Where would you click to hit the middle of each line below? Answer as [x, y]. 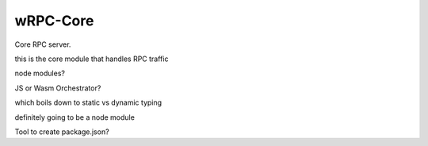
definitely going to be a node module [75, 117]
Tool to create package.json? [62, 132]
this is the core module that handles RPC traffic [92, 59]
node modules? [40, 73]
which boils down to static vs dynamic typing [88, 102]
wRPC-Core [54, 21]
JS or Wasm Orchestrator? [58, 88]
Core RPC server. [43, 44]
